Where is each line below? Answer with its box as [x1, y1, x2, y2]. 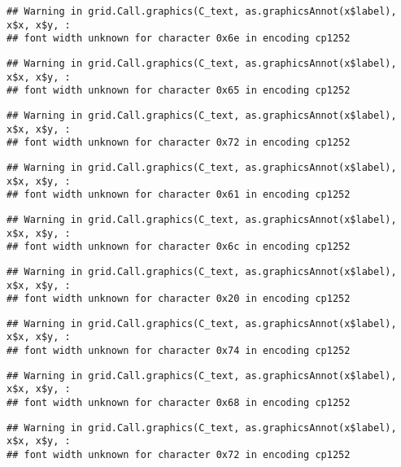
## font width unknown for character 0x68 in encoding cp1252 [7, 397, 351, 409]
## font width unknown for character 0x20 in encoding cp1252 [7, 293, 351, 305]
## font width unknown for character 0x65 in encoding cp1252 [7, 85, 351, 97]
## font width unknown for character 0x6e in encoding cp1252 [7, 33, 351, 45]
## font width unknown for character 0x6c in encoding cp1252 [7, 241, 351, 253]
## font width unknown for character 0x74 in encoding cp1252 [7, 345, 351, 357]
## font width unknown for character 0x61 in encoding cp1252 [7, 189, 351, 201]
